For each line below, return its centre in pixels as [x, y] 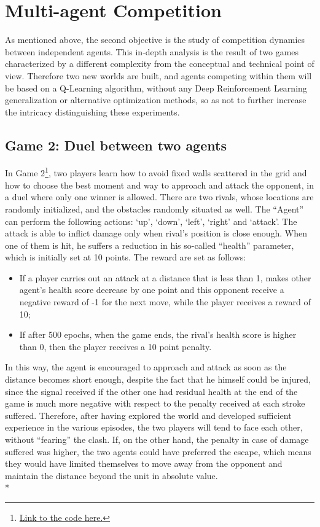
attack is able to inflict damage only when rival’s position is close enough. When [156, 233]
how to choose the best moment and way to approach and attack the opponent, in [160, 185]
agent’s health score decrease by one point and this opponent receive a [152, 290]
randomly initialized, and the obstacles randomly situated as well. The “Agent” [154, 209]
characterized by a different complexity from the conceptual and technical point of [160, 64]
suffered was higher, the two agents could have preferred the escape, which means [158, 451]
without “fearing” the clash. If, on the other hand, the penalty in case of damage [157, 439]
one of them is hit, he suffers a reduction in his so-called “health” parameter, [150, 245]
